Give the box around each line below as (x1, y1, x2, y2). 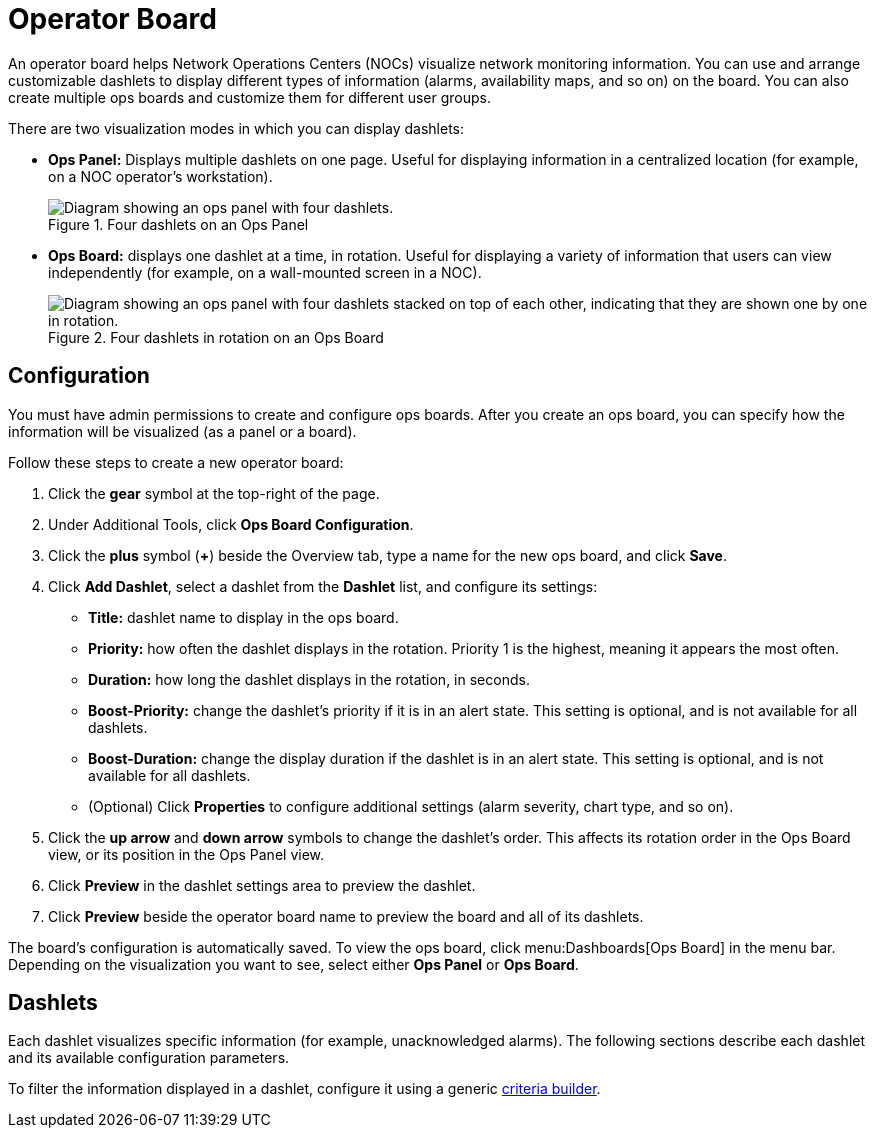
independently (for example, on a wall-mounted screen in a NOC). (48, 263, 482, 281)
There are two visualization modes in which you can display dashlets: (8, 119, 465, 137)
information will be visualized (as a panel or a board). (8, 422, 357, 440)
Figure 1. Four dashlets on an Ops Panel (48, 215, 309, 233)
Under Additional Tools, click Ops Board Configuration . (48, 515, 414, 533)
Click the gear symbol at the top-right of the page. (48, 484, 380, 502)
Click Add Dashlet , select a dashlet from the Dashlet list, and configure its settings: (48, 577, 598, 595)
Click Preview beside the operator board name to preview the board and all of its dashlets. (48, 907, 644, 925)
